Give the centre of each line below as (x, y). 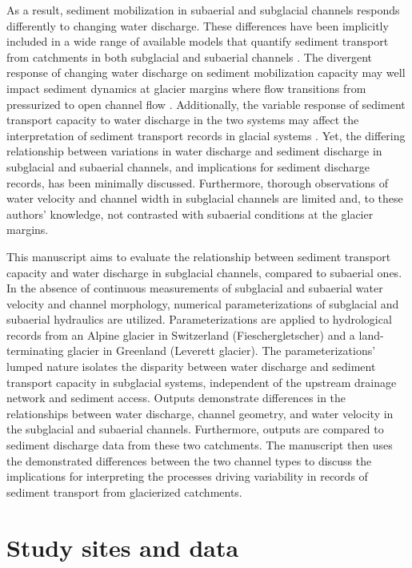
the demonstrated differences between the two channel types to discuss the (189, 460)
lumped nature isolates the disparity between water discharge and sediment (191, 367)
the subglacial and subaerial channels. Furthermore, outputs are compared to (195, 429)
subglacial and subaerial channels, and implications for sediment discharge (188, 166)
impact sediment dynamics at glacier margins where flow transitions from (186, 88)
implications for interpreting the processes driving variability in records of (187, 476)
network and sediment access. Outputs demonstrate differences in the (176, 398)
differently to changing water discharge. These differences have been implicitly (198, 25)
